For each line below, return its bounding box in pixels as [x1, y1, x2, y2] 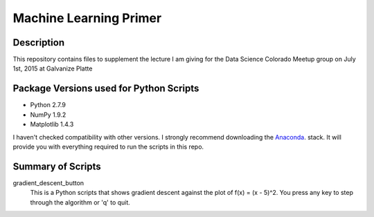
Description [12, 37, 65, 48]
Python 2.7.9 [30, 101, 66, 109]
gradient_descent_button [12, 178, 84, 187]
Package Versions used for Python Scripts [12, 83, 199, 95]
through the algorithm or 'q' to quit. [30, 198, 131, 207]
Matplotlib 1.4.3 [30, 120, 74, 129]
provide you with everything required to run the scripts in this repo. [12, 142, 204, 151]
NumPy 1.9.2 [30, 111, 66, 119]
